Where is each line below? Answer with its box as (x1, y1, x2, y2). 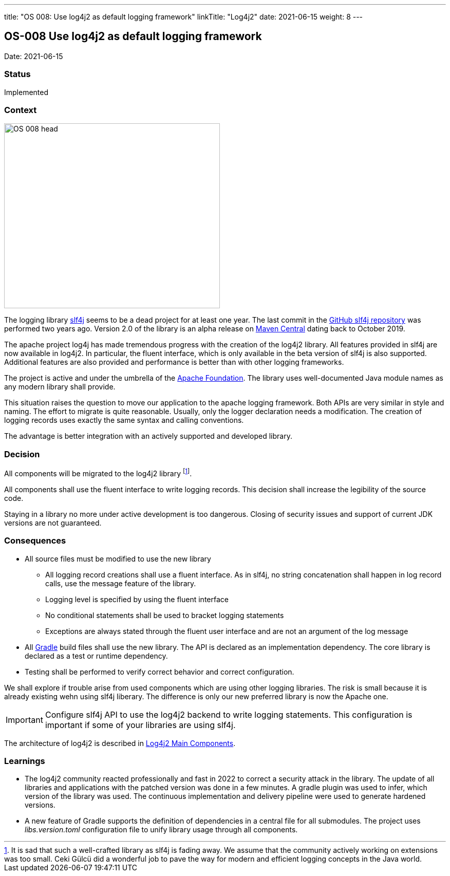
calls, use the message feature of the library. (45, 579, 196, 588)
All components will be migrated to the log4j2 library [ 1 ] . (4, 468, 192, 478)
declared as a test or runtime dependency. (25, 651, 168, 660)
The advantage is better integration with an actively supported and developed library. (4, 432, 292, 441)
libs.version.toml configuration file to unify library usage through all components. (25, 825, 298, 834)
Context (4, 104, 37, 115)
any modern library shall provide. (4, 382, 116, 392)
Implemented (4, 87, 49, 97)
